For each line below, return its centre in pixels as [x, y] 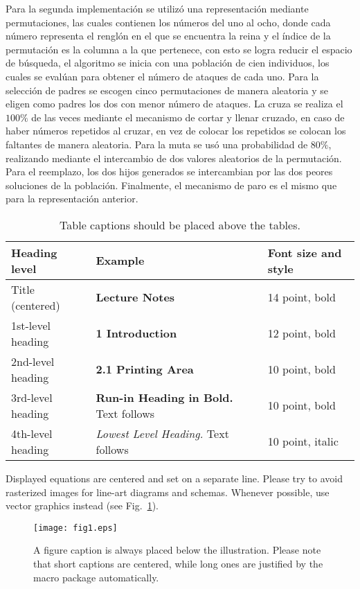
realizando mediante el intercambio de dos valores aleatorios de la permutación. [174, 158]
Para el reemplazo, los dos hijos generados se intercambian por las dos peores [169, 172]
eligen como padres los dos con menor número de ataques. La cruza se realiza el [174, 104]
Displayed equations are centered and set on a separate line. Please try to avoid [174, 478]
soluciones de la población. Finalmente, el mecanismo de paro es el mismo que [171, 185]
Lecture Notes [135, 297]
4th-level [32, 433]
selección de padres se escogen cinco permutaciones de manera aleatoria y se [167, 90]
